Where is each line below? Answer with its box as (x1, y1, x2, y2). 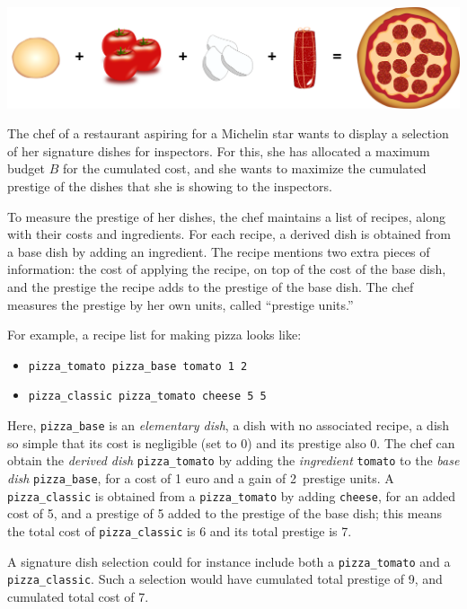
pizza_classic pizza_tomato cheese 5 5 (28, 390, 267, 403)
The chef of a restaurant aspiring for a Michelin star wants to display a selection (7, 124, 449, 143)
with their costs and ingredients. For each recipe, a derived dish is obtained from (7, 225, 451, 243)
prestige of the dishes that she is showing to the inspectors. (7, 177, 332, 196)
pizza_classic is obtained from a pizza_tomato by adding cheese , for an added (7, 486, 456, 505)
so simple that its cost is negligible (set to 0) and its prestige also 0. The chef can (7, 433, 455, 452)
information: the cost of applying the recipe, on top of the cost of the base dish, (7, 260, 446, 278)
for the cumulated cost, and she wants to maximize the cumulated (62, 159, 427, 178)
